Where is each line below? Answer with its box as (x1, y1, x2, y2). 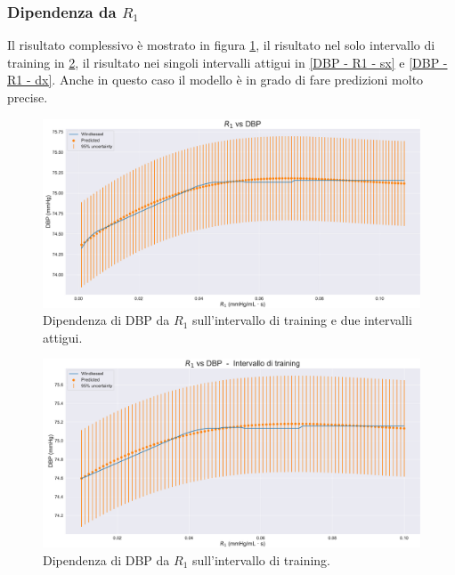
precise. (7, 88, 48, 106)
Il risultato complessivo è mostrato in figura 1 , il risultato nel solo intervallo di (7, 36, 435, 54)
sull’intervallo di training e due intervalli (192, 311, 412, 329)
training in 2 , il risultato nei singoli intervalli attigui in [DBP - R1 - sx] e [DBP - (7, 53, 448, 71)
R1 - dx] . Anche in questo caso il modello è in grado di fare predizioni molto (7, 70, 424, 89)
